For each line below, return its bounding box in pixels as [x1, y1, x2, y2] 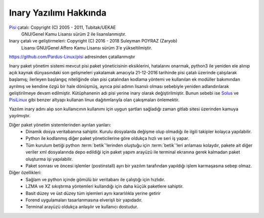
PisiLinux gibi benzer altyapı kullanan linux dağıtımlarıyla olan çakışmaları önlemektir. [9, 97, 180, 103]
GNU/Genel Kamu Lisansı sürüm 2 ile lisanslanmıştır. [21, 31, 127, 37]
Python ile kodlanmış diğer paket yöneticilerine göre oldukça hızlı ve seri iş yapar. [25, 135, 189, 141]
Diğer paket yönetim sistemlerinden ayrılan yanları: [9, 122, 111, 128]
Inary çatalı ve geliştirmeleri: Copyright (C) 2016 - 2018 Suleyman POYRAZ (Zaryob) [9, 38, 178, 44]
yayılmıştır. [9, 113, 31, 119]
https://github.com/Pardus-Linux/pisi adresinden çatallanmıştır [9, 54, 135, 60]
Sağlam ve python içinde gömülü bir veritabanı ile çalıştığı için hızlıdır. [25, 176, 166, 182]
